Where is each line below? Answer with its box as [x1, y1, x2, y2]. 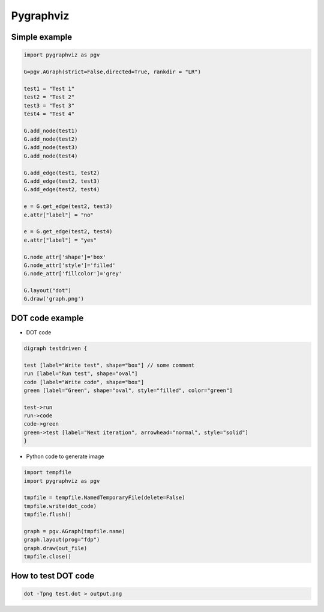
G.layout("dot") [23, 287, 72, 294]
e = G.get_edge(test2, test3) [23, 203, 113, 210]
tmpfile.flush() [23, 511, 72, 518]
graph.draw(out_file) [23, 545, 88, 551]
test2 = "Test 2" [23, 94, 75, 100]
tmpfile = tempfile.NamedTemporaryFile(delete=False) [23, 494, 185, 501]
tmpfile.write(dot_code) [23, 503, 97, 509]
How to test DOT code [11, 571, 95, 581]
